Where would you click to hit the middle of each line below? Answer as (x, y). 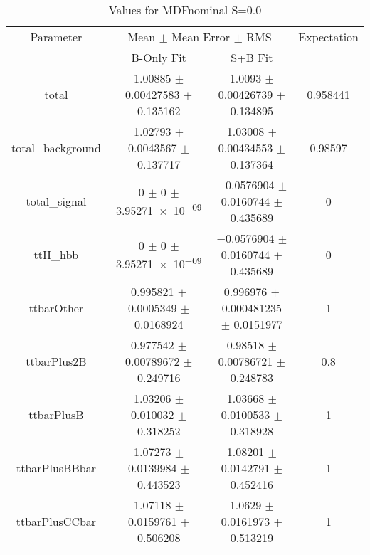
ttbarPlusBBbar (56, 468)
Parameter (56, 37)
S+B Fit (252, 57)
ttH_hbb (56, 254)
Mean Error (201, 37)
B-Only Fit (159, 57)
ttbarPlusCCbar (56, 521)
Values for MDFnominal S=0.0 (185, 10)
